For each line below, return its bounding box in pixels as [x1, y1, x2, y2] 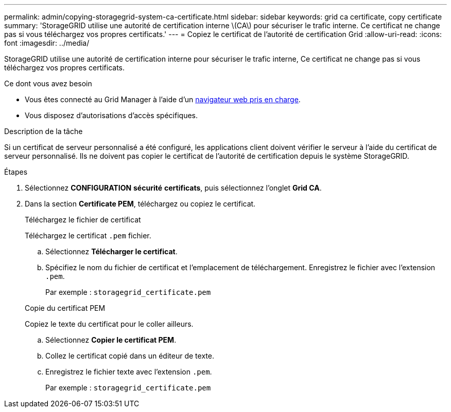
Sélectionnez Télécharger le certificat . [45, 247, 178, 256]
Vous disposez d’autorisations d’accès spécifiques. [25, 111, 198, 120]
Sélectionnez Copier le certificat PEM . [45, 335, 177, 344]
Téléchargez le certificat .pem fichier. [25, 231, 151, 240]
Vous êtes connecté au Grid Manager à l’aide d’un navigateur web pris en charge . [25, 95, 301, 104]
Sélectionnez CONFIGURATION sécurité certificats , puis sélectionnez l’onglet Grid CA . [25, 183, 322, 192]
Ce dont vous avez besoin [4, 79, 92, 88]
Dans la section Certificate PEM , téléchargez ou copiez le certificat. [25, 199, 256, 208]
